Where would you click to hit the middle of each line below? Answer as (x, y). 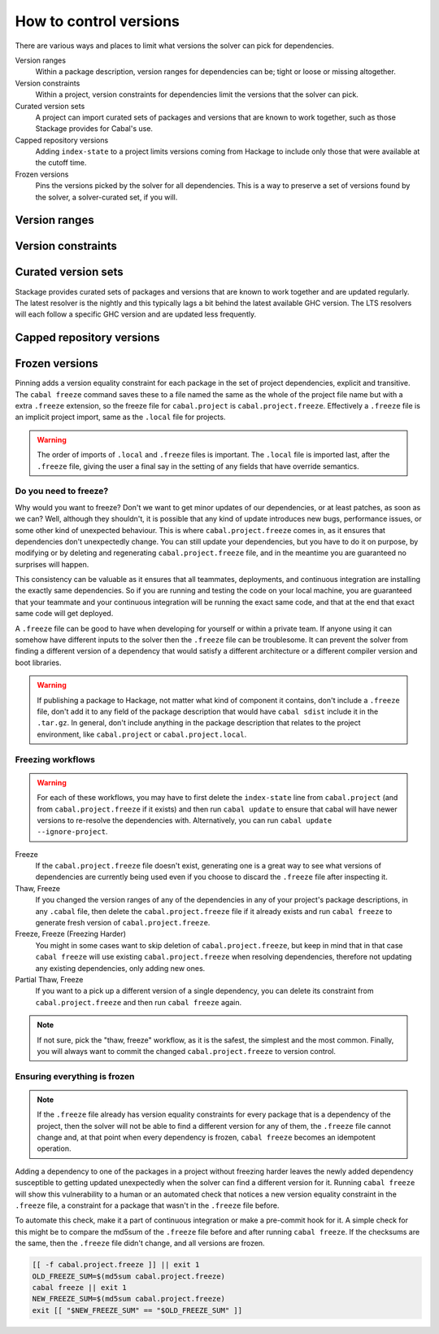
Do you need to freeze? (62, 491)
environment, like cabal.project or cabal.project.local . (142, 734)
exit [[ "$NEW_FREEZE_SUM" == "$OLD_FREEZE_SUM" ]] (137, 1310)
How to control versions (98, 21)
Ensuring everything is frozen (75, 1076)
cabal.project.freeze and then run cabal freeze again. (139, 1002)
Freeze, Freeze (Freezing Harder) (70, 934)
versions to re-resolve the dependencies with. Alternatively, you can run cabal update (185, 820)
